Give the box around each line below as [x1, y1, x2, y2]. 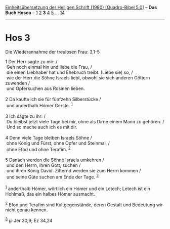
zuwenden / [5, 80, 30, 86]
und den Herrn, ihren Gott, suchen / [6, 162, 81, 168]
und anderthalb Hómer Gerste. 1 [6, 101, 73, 108]
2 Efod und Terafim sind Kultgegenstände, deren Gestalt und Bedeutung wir [5, 201, 163, 208]
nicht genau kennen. [5, 207, 48, 213]
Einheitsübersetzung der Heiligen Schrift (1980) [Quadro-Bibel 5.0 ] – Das [5, 5, 157, 10]
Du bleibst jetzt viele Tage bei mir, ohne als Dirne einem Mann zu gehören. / [6, 118, 164, 124]
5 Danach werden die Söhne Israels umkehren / [5, 157, 104, 163]
